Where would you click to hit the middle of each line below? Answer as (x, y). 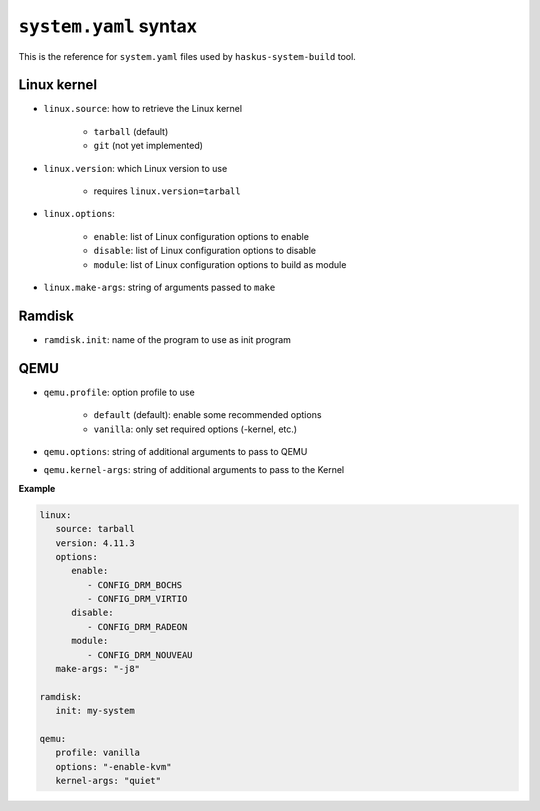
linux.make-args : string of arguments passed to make (159, 287)
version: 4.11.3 (95, 543)
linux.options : (79, 214)
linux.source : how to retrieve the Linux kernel (143, 109)
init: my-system (95, 711)
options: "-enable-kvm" (113, 766)
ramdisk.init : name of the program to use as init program (167, 339)
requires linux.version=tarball (167, 191)
